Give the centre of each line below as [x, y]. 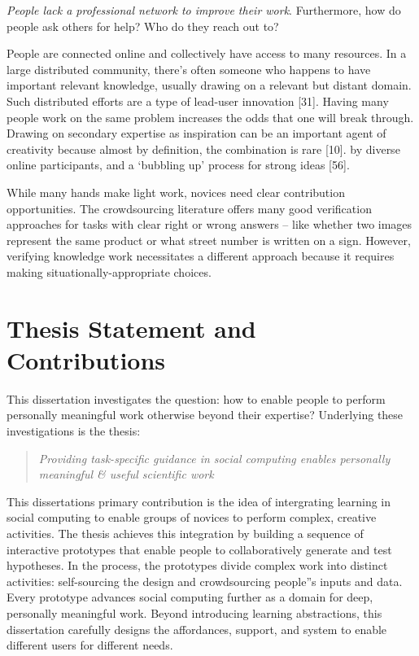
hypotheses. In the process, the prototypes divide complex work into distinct [197, 565]
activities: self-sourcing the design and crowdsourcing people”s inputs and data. [205, 581]
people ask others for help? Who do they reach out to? [143, 26]
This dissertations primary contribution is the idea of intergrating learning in [199, 501]
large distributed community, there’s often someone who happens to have [189, 69]
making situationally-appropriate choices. [109, 271]
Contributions [86, 359]
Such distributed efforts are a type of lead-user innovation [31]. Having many [198, 101]
